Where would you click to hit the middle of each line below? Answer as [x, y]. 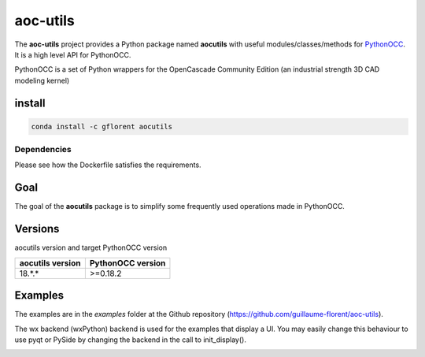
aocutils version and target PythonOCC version [91, 247]
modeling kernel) [42, 80]
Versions [37, 229]
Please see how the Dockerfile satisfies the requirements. [108, 165]
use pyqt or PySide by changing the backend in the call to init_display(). [131, 340]
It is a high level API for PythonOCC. [73, 54]
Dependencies [43, 150]
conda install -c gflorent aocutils [102, 126]
